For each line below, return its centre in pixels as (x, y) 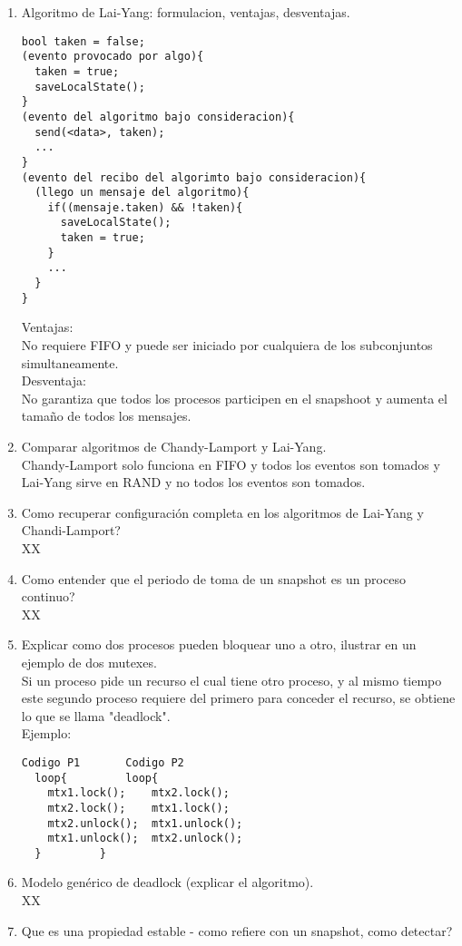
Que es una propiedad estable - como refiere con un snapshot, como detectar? (237, 930)
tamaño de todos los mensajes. (106, 416)
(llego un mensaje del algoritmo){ (142, 193)
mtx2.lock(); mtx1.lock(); (138, 808)
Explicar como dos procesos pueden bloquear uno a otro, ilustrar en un (219, 644)
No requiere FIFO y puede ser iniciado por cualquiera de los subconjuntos (227, 345)
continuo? (48, 596)
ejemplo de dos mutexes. (89, 662)
